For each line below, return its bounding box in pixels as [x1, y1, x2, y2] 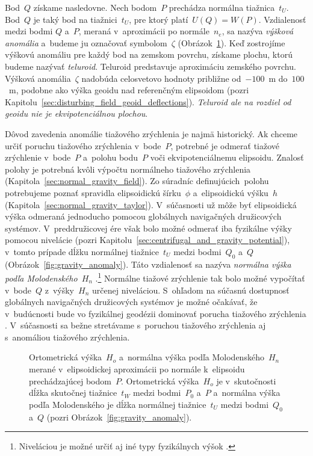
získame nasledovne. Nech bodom [33, 1, 157, 13]
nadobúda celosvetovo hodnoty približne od [81, 72, 241, 84]
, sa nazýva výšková [222, 25, 294, 37]
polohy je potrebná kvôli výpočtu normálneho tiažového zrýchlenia [5, 162, 251, 175]
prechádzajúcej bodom [29, 374, 111, 387]
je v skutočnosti [216, 374, 276, 387]
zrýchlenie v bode [5, 151, 71, 164]
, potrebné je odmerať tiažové [170, 139, 280, 152]
